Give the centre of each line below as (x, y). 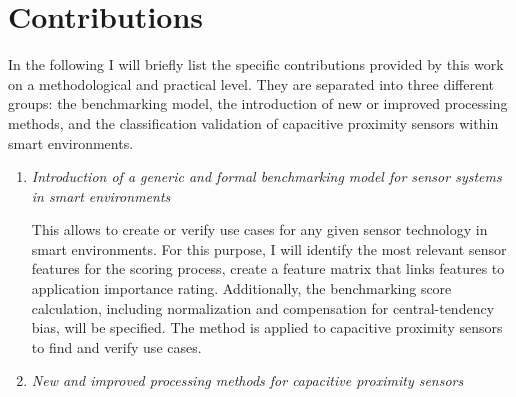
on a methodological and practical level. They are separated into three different (251, 83)
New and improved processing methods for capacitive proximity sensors (247, 380)
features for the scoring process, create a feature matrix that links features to (268, 268)
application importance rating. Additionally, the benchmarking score (241, 288)
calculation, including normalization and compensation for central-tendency (263, 307)
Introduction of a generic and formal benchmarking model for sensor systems (266, 176)
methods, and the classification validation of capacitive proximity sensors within (253, 122)
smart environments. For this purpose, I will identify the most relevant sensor (269, 248)
